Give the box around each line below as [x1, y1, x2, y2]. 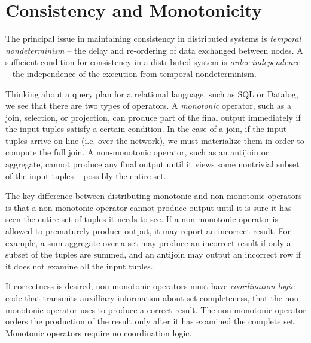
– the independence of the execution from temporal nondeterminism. [5, 67, 257, 79]
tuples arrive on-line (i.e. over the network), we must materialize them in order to [5, 134, 304, 146]
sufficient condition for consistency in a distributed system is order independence [5, 56, 300, 68]
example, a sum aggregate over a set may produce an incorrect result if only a [5, 236, 291, 249]
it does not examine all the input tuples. [5, 259, 153, 272]
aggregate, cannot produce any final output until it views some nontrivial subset [5, 158, 300, 170]
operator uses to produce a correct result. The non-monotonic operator [46, 303, 306, 316]
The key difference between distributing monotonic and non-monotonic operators [5, 189, 302, 202]
